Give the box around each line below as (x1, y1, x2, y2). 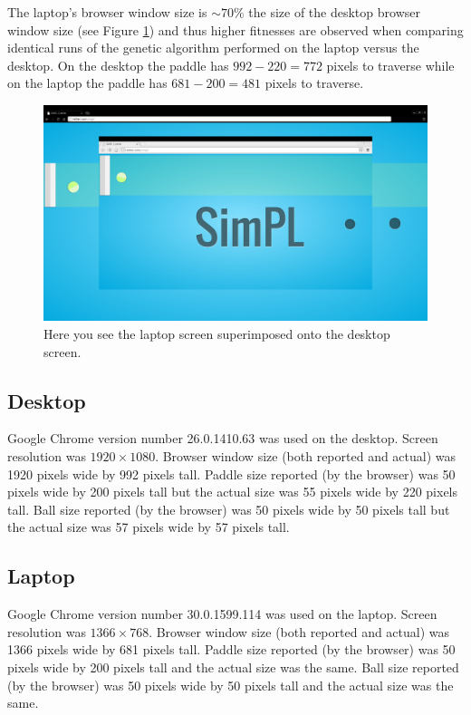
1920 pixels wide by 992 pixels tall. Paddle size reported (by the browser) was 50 (7, 464, 456, 483)
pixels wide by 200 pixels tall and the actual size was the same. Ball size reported (7, 658, 459, 676)
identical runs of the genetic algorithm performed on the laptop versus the (7, 38, 419, 57)
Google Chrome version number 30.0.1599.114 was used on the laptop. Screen (7, 604, 437, 623)
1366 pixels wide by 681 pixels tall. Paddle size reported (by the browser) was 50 (7, 640, 456, 659)
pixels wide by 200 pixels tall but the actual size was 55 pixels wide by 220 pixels (7, 482, 458, 501)
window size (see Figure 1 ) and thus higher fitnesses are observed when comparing (7, 20, 464, 39)
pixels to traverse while (326, 55, 455, 74)
